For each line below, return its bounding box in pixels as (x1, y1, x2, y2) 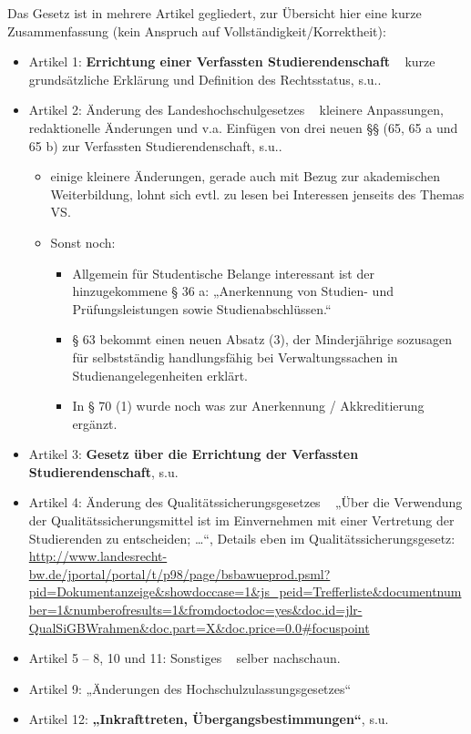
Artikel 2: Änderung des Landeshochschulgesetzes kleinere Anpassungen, (28, 100, 444, 119)
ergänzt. (72, 413, 118, 433)
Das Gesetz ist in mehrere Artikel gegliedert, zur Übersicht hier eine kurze (7, 4, 422, 22)
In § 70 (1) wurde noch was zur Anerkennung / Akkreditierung (72, 396, 425, 415)
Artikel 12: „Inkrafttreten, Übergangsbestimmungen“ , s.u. (28, 709, 389, 729)
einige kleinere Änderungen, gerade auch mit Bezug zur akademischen (50, 167, 440, 186)
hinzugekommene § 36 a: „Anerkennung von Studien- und (72, 281, 394, 301)
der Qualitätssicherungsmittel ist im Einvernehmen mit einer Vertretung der (28, 511, 455, 530)
